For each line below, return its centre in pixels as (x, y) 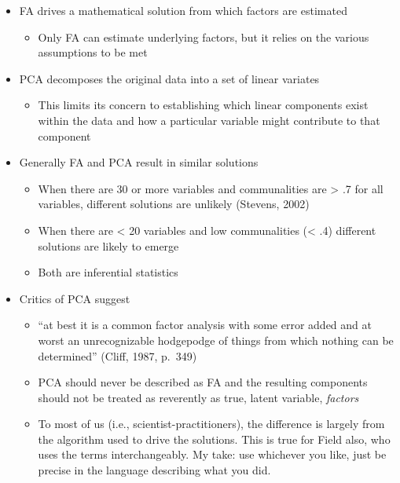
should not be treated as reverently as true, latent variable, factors (198, 397)
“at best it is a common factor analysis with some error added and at (205, 325)
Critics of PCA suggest (75, 298)
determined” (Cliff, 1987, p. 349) (117, 355)
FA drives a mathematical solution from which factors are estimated (183, 10)
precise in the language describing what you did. (154, 470)
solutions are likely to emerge (108, 245)
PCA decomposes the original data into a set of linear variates (169, 78)
